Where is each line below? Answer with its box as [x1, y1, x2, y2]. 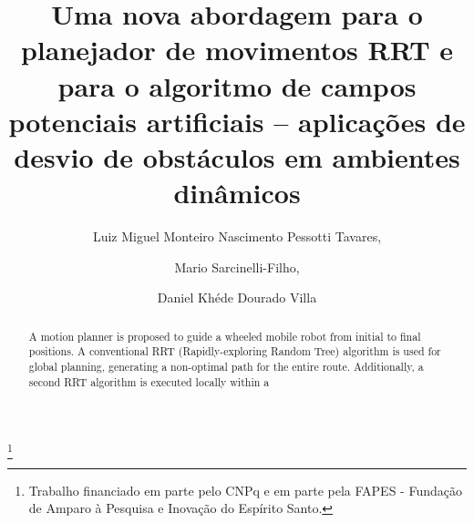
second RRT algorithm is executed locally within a [28, 374, 270, 389]
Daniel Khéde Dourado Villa [157, 288, 317, 307]
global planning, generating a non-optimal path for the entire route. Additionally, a [28, 358, 424, 374]
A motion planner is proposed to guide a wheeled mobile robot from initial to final [28, 328, 421, 344]
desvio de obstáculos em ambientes [14, 138, 460, 175]
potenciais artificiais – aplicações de [8, 102, 466, 139]
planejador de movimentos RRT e [20, 31, 454, 68]
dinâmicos [173, 174, 301, 211]
